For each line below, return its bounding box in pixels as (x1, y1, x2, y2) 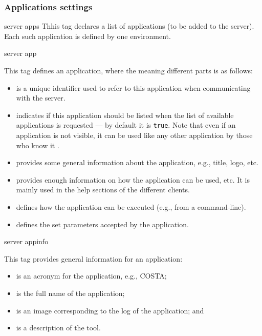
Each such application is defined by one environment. (4, 30, 171, 41)
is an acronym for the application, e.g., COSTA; (16, 270, 167, 281)
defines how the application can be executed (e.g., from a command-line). (16, 202, 246, 212)
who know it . (16, 140, 59, 150)
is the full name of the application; (16, 287, 125, 298)
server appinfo (4, 236, 49, 247)
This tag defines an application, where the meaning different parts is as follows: (4, 65, 253, 75)
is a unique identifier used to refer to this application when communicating (16, 82, 251, 93)
